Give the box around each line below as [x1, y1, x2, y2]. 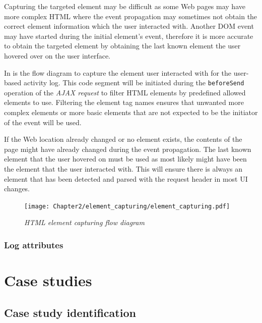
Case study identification [4, 304, 136, 320]
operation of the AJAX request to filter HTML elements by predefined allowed [4, 87, 246, 97]
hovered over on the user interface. [4, 50, 110, 61]
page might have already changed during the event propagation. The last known [4, 143, 251, 154]
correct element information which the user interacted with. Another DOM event [4, 21, 254, 31]
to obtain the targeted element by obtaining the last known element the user [4, 40, 241, 51]
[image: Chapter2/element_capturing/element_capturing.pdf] [24, 202, 230, 210]
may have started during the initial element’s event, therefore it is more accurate [4, 30, 253, 41]
